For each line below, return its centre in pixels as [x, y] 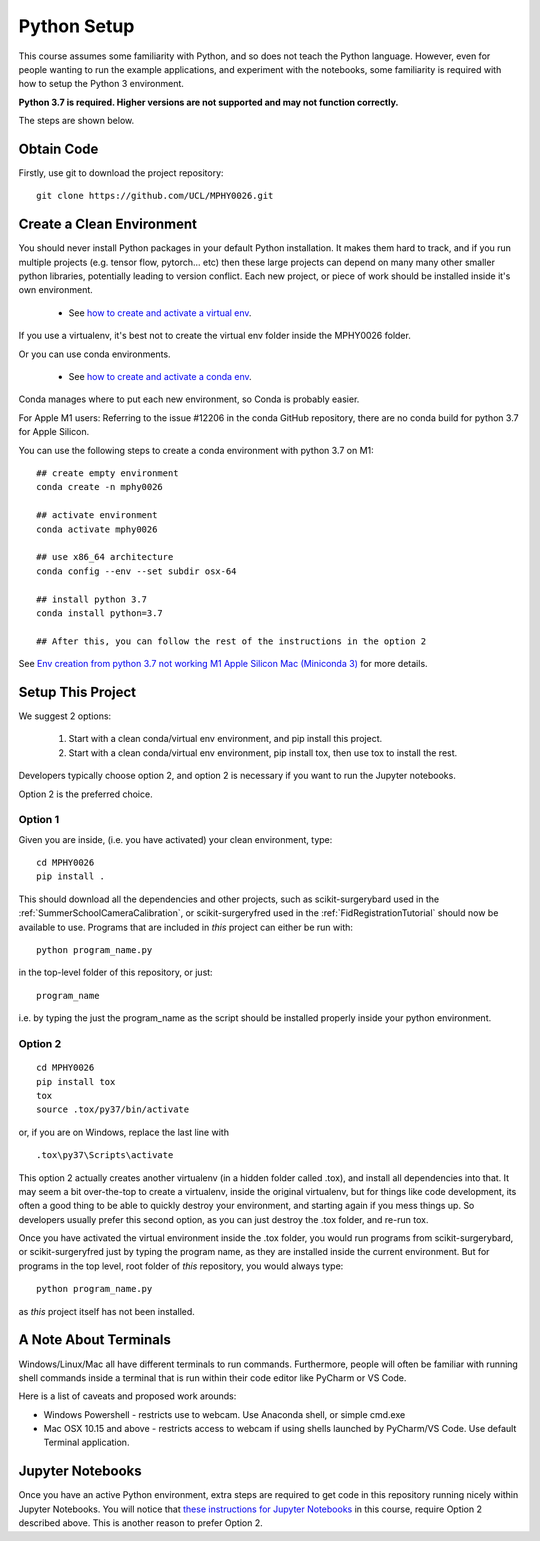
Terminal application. [86, 1442]
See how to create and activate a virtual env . [160, 312]
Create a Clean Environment [107, 224]
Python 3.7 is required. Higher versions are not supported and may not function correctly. [208, 102]
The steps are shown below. [76, 121]
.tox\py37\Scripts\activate [105, 1155]
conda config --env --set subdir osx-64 [136, 571]
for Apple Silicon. [54, 432]
